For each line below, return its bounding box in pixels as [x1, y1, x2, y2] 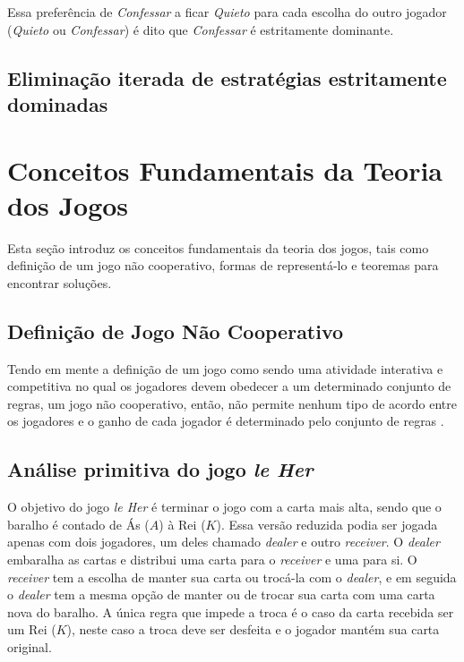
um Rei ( [7, 620, 56, 639]
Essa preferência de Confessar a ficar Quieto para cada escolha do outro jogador [7, 3, 447, 21]
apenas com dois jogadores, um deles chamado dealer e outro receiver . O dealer [7, 532, 440, 551]
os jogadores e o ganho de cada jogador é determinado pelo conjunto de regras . [7, 412, 444, 430]
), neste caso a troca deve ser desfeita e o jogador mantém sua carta [66, 620, 440, 639]
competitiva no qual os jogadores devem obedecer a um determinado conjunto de [7, 377, 451, 395]
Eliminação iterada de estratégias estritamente [7, 64, 447, 91]
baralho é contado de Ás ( [7, 514, 150, 533]
